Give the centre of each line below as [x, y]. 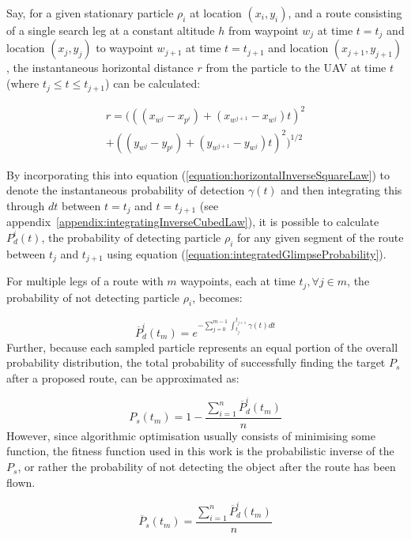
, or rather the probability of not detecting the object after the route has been [207, 467]
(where [23, 83]
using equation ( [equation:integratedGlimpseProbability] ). [247, 253]
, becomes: [217, 297]
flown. [21, 482]
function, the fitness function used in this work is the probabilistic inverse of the [200, 451]
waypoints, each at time [238, 281]
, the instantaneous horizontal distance [100, 68]
